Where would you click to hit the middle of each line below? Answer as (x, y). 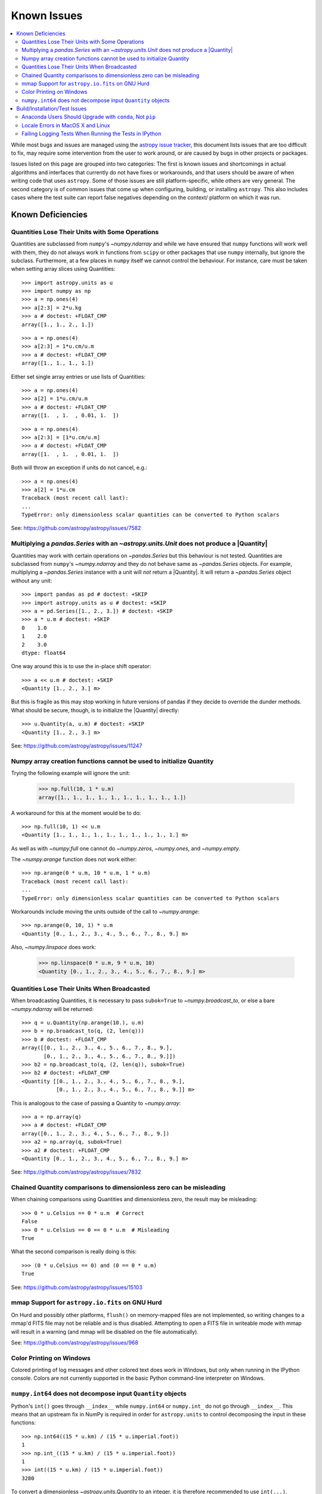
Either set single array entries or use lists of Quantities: (78, 376)
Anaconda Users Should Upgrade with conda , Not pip (89, 117)
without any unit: (32, 580)
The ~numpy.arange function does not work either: (74, 859)
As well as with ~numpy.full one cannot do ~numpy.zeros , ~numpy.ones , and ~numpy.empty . (126, 848)
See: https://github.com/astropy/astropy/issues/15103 (77, 1287)
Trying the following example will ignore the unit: (71, 773)
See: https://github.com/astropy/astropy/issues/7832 (76, 1172)
